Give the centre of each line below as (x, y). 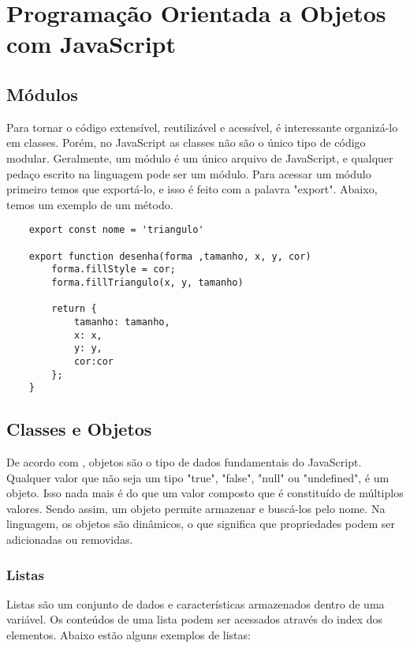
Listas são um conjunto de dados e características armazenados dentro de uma (196, 603)
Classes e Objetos (79, 429)
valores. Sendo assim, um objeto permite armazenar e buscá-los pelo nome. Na (196, 508)
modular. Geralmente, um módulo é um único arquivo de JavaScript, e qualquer (200, 157)
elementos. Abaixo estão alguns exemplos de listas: (129, 635)
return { (74, 309)
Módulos (42, 94)
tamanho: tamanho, (122, 322)
